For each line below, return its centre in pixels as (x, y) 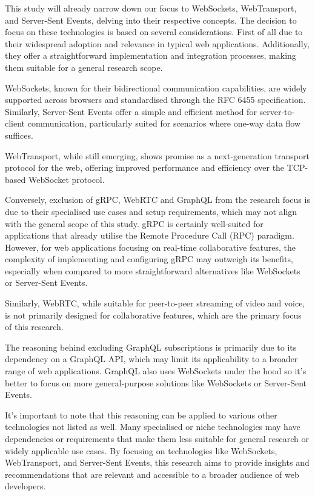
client (15, 123)
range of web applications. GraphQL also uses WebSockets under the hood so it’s (156, 371)
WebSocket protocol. (66, 179)
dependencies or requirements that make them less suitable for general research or (157, 438)
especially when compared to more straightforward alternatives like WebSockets (153, 270)
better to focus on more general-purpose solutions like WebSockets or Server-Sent (156, 382)
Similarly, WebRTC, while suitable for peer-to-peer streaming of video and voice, (155, 303)
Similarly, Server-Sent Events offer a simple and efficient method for (131, 111)
